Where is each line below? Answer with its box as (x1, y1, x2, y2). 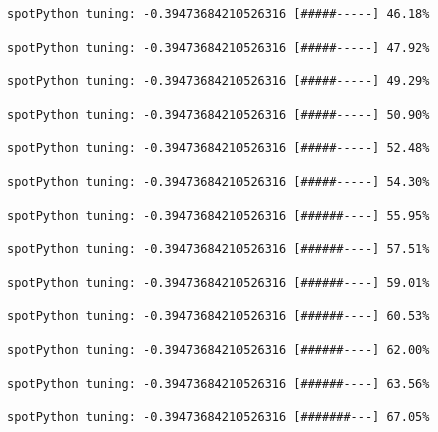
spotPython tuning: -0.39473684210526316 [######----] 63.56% (7, 376, 430, 391)
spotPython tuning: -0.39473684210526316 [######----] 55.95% (7, 208, 430, 223)
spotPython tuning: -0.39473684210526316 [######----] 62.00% (7, 342, 430, 357)
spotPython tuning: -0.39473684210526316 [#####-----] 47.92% (7, 40, 430, 55)
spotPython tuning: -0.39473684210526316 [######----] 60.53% (7, 309, 430, 324)
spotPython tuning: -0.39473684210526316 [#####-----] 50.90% (7, 107, 430, 122)
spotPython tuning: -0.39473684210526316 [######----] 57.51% (7, 242, 430, 257)
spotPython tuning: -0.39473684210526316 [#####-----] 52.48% (7, 141, 430, 156)
